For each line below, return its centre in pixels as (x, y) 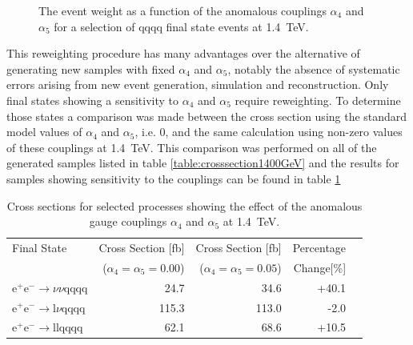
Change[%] (320, 267)
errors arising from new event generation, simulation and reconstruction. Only (198, 84)
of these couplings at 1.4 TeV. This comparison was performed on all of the (192, 147)
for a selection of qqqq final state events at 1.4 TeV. (181, 26)
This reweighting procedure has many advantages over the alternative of (183, 53)
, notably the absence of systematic (314, 68)
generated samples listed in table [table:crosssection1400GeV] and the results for (203, 163)
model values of (44, 132)
